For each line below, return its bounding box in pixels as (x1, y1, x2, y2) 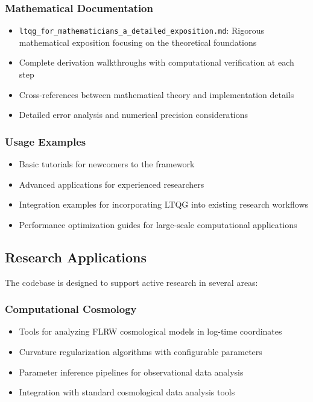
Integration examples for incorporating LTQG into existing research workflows (19, 198, 309, 211)
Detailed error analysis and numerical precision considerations (19, 108, 248, 121)
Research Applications (5, 247, 147, 266)
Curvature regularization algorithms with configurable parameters (19, 345, 262, 358)
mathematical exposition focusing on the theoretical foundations (19, 36, 257, 48)
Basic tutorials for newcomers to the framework (19, 158, 195, 170)
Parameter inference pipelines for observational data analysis (19, 365, 244, 378)
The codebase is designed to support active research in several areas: (5, 276, 258, 288)
